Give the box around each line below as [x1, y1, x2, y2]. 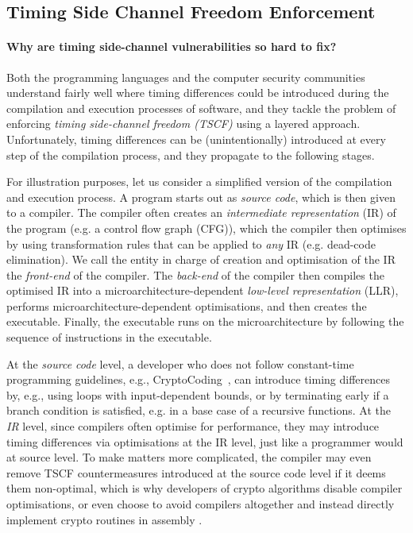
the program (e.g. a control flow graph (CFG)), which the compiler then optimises [6, 219, 407, 236]
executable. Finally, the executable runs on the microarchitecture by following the [6, 313, 404, 330]
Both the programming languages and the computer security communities [6, 68, 365, 85]
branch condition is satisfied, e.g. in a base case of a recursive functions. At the [6, 402, 392, 419]
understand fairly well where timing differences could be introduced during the [6, 84, 389, 101]
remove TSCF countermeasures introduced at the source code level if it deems [6, 464, 386, 481]
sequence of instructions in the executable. [6, 329, 212, 346]
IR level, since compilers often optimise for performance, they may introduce [6, 418, 380, 435]
